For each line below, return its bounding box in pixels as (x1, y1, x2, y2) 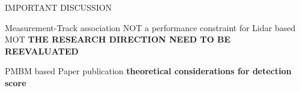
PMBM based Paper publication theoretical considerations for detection (5, 65, 292, 77)
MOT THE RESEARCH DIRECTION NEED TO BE (5, 33, 231, 45)
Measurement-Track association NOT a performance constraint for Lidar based (5, 21, 296, 34)
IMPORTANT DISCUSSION (5, 1, 112, 13)
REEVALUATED (5, 44, 79, 57)
